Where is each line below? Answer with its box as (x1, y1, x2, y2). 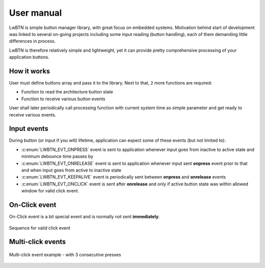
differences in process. (9, 38, 56, 44)
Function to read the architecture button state (21, 89, 113, 95)
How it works (9, 67, 50, 75)
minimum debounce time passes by (21, 153, 93, 159)
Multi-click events (9, 238, 66, 246)
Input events (9, 124, 49, 133)
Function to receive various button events (21, 96, 106, 102)
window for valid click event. (21, 188, 79, 194)
